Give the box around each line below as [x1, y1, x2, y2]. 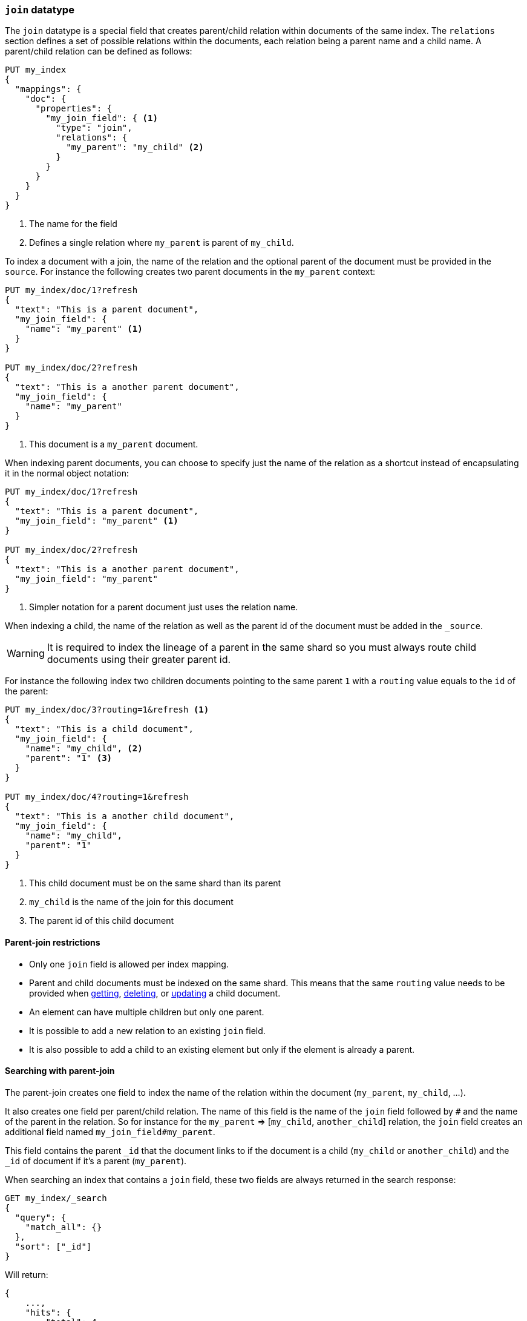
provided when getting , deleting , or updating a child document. [29, 987, 281, 998]
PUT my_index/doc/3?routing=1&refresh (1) [5, 705, 209, 715]
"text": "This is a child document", [15, 724, 194, 734]
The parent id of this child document [29, 915, 174, 926]
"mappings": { [15, 84, 82, 94]
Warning [7, 647, 45, 660]
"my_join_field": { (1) [45, 113, 158, 124]
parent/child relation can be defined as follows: [5, 46, 192, 57]
